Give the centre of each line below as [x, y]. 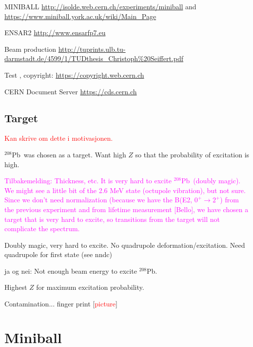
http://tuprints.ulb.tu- [92, 49]
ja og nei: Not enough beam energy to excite [71, 271]
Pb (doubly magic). [211, 181]
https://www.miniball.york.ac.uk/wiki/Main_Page [80, 16]
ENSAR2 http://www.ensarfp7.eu [55, 33]
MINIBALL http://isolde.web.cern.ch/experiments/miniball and [100, 6]
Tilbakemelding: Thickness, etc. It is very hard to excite [88, 181]
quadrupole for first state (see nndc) [58, 254]
